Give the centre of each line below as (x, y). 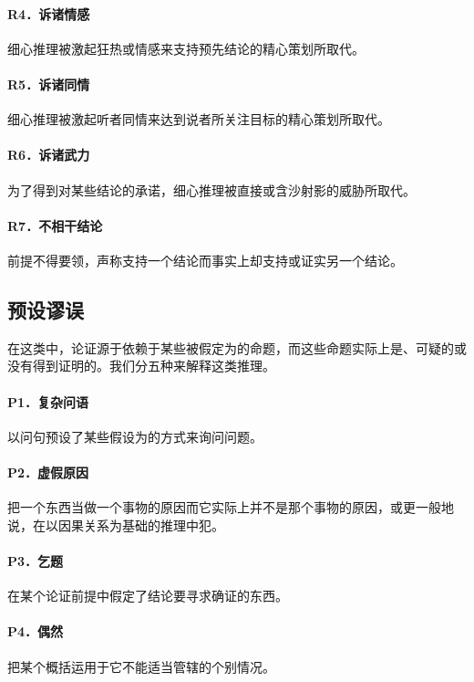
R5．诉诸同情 (49, 84)
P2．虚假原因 (48, 472)
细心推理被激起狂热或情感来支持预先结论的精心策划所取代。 (186, 48)
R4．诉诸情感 (49, 13)
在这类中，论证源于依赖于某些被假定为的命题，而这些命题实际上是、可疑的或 (237, 347)
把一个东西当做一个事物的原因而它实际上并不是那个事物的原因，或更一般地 (231, 507)
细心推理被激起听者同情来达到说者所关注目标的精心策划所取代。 (199, 119)
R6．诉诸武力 (49, 155)
